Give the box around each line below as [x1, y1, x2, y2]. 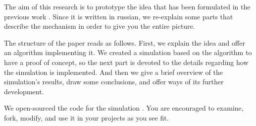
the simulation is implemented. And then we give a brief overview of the [4, 66, 223, 77]
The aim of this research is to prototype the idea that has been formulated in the [4, 1, 251, 11]
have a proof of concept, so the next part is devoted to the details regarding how [4, 57, 249, 67]
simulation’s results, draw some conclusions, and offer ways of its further [4, 76, 224, 87]
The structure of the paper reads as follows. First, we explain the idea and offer [4, 37, 245, 48]
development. [4, 86, 44, 96]
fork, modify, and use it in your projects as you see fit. [4, 112, 169, 123]
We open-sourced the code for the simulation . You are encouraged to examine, [4, 103, 244, 113]
